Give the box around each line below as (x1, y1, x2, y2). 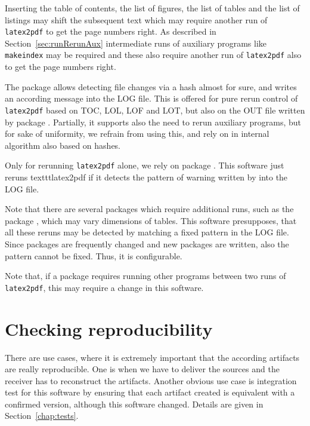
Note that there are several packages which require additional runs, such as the (5, 203, 294, 215)
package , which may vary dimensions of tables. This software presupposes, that (5, 214, 297, 226)
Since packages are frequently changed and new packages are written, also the (5, 237, 289, 250)
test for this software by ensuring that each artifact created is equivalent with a (5, 386, 295, 399)
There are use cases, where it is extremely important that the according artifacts (5, 351, 300, 363)
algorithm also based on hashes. (5, 139, 121, 151)
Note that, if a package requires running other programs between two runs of (5, 269, 286, 282)
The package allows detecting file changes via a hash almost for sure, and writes (5, 80, 297, 93)
